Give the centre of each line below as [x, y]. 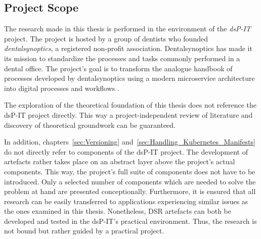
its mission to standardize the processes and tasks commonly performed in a [122, 58]
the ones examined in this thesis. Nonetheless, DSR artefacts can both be [118, 211]
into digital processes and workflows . [62, 88]
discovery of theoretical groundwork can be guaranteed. [90, 125]
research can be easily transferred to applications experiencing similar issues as [126, 201]
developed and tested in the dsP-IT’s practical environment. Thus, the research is [130, 221]
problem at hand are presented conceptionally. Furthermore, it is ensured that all [130, 191]
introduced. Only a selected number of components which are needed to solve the [130, 181]
